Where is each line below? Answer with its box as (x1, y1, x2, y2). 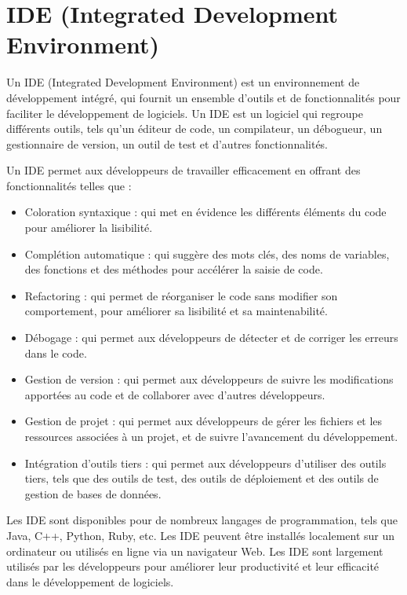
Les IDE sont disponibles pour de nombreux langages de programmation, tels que (6, 512, 398, 528)
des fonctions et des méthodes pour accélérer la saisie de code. (24, 261, 323, 277)
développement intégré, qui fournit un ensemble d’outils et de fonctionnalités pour (6, 89, 401, 105)
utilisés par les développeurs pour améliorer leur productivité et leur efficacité (6, 558, 380, 575)
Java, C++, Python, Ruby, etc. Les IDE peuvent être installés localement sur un (6, 527, 395, 543)
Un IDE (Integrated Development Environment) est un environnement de (6, 74, 360, 90)
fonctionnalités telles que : (6, 177, 132, 193)
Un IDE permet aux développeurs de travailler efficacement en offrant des (6, 162, 361, 178)
